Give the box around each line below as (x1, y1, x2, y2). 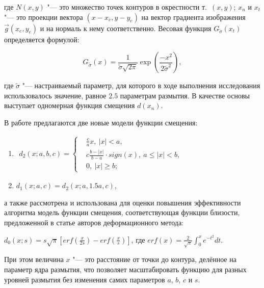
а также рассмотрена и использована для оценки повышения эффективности (4, 197, 241, 207)
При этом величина (4, 254, 64, 265)
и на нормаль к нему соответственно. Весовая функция (40, 22, 212, 33)
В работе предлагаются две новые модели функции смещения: (4, 117, 198, 127)
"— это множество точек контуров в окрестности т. (47, 2, 207, 12)
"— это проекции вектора (4, 11, 83, 22)
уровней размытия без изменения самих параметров (4, 274, 165, 284)
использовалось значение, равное (4, 90, 107, 100)
